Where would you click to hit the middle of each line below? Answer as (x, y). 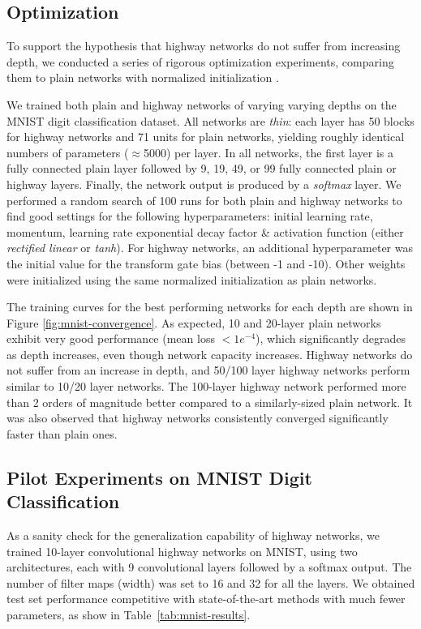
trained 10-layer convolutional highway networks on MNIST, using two (182, 551)
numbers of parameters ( (68, 152)
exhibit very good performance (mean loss (111, 338)
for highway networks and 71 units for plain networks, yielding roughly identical (206, 137)
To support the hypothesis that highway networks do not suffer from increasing (204, 46)
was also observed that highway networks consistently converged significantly (198, 418)
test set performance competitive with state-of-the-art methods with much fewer (206, 599)
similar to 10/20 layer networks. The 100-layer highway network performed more (206, 386)
